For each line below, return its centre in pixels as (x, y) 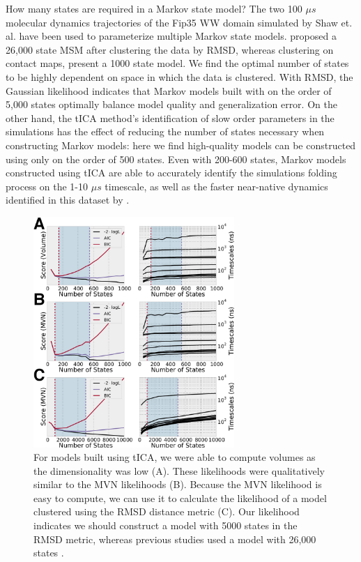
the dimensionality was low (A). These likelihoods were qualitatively (179, 470)
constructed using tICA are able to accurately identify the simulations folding (171, 173)
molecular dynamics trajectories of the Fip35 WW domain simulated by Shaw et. (179, 22)
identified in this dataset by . (68, 200)
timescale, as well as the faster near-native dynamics (216, 186)
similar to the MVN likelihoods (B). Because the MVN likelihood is (178, 484)
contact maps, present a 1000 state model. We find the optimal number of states (177, 63)
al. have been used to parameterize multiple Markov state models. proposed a (171, 36)
